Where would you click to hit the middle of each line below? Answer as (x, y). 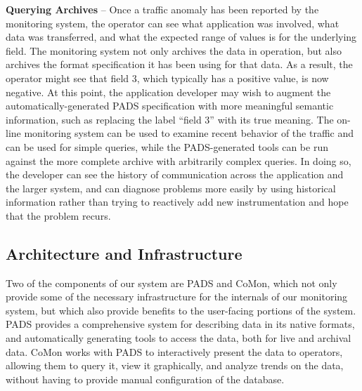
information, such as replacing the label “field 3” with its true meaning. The (170, 119)
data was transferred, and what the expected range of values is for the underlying (181, 37)
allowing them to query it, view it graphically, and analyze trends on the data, (175, 365)
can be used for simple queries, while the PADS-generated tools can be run (167, 146)
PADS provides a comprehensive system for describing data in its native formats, (180, 324)
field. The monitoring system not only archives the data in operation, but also (174, 50)
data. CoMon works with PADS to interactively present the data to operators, (174, 351)
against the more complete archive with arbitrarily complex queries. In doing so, (179, 160)
